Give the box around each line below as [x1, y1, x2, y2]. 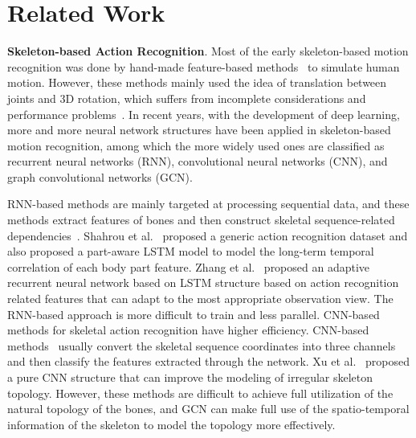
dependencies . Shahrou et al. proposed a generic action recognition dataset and [7, 227, 408, 244]
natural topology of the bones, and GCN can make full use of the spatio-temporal [7, 400, 410, 417]
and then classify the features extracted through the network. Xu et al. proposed [7, 353, 410, 370]
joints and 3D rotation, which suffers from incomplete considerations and [7, 89, 366, 106]
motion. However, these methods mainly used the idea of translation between [7, 74, 387, 91]
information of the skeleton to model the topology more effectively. [7, 415, 336, 432]
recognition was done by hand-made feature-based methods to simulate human [7, 58, 400, 75]
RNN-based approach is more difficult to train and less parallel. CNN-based [7, 305, 380, 322]
